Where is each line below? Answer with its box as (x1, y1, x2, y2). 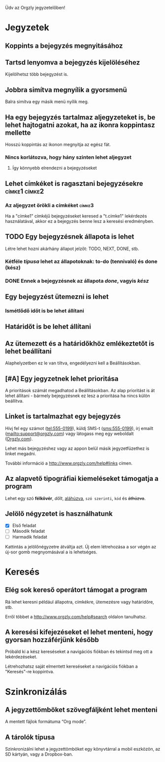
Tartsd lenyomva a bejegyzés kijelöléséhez (5, 58, 140, 67)
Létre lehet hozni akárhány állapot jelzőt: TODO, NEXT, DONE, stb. (5, 246, 139, 252)
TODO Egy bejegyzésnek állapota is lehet (5, 232, 134, 241)
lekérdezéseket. (5, 654, 38, 660)
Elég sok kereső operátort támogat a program (5, 586, 147, 594)
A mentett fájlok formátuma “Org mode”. (5, 719, 87, 725)
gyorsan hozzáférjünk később (5, 636, 99, 644)
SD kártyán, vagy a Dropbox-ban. (5, 751, 73, 757)
